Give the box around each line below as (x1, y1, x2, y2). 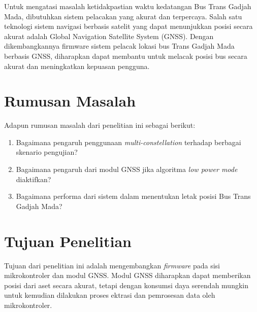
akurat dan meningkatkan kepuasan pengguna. (4, 60, 150, 71)
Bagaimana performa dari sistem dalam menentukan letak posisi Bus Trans (16, 191, 251, 201)
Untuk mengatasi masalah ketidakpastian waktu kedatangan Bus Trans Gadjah (4, 1, 251, 11)
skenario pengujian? (16, 147, 78, 157)
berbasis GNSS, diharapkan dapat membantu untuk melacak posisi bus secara (4, 50, 247, 61)
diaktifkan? (16, 174, 51, 184)
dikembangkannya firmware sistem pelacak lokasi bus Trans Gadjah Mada (4, 41, 235, 51)
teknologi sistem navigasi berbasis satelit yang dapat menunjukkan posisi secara (4, 21, 253, 31)
